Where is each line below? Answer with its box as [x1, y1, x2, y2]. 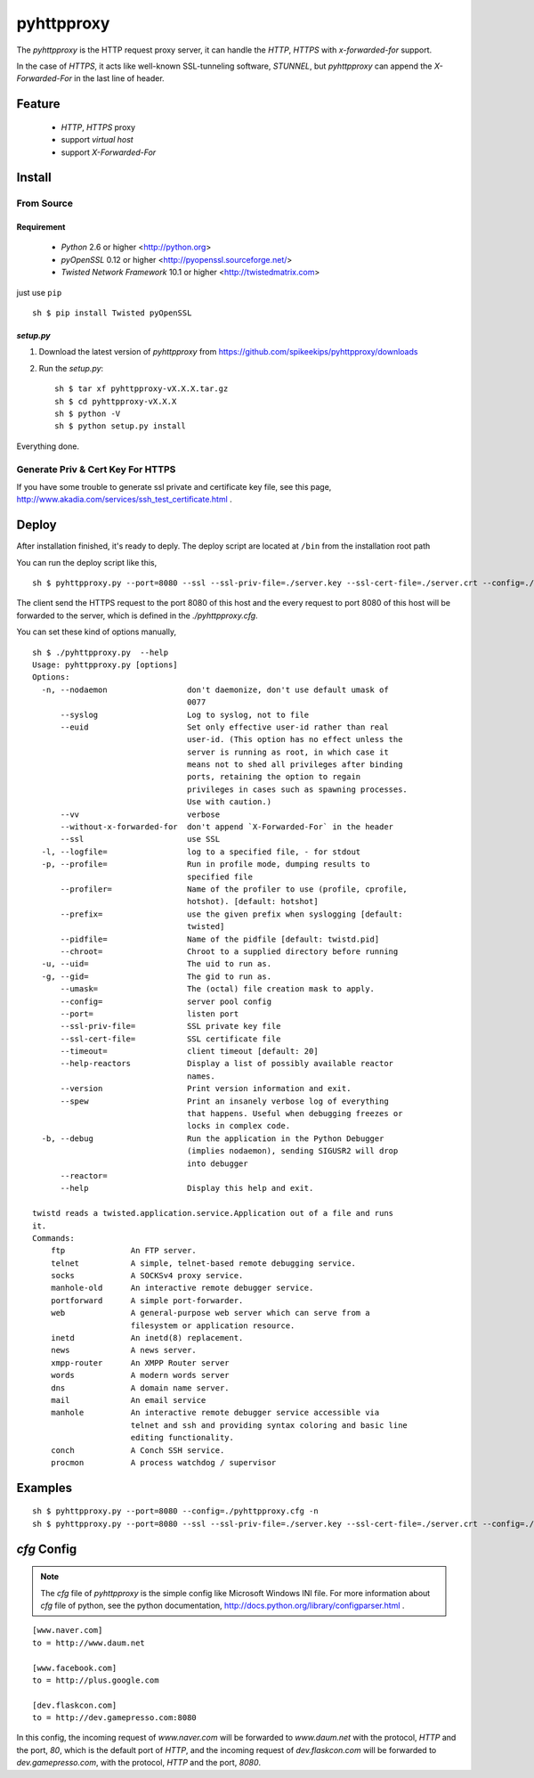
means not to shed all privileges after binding [187, 760, 403, 770]
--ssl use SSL [60, 834, 221, 844]
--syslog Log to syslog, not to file [60, 709, 310, 720]
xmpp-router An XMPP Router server [50, 1358, 231, 1367]
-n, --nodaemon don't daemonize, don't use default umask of [41, 684, 389, 695]
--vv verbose [60, 809, 221, 820]
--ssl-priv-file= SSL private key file [60, 1021, 281, 1032]
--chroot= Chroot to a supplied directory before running [60, 946, 399, 957]
